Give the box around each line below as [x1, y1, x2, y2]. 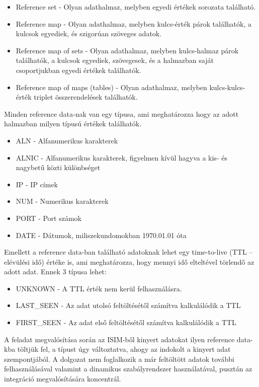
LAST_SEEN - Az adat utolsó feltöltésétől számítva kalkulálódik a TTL [16, 300, 241, 311]
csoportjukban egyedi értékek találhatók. [16, 64, 141, 75]
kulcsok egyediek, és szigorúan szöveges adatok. [16, 28, 162, 39]
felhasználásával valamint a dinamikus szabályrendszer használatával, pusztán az [4, 363, 252, 374]
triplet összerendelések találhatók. [34, 92, 138, 102]
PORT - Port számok [16, 212, 81, 223]
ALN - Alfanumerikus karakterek [16, 135, 118, 145]
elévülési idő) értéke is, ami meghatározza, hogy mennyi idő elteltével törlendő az [4, 256, 254, 267]
